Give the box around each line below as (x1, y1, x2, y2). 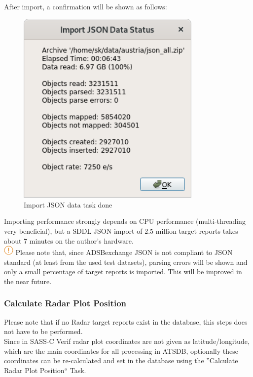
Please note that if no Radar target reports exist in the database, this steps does (4, 316, 248, 327)
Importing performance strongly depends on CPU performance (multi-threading (4, 216, 246, 226)
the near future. (4, 276, 52, 286)
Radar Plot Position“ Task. (4, 365, 86, 375)
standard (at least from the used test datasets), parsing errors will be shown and (4, 256, 248, 267)
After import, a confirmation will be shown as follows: (4, 1, 167, 11)
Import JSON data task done (24, 199, 112, 209)
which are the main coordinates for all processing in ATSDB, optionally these (4, 345, 238, 356)
